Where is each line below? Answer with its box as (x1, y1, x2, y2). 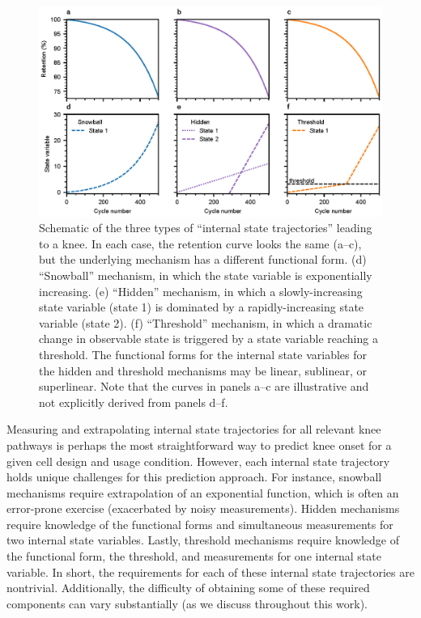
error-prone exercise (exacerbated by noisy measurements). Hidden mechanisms (6, 500, 400, 517)
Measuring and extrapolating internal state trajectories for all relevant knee (6, 421, 381, 438)
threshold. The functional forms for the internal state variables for (39, 345, 368, 362)
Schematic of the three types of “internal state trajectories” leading (39, 219, 372, 236)
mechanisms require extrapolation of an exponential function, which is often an (6, 484, 399, 501)
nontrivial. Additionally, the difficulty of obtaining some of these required (6, 579, 370, 596)
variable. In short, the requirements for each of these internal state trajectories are (6, 563, 415, 580)
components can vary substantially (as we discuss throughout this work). (6, 595, 368, 612)
